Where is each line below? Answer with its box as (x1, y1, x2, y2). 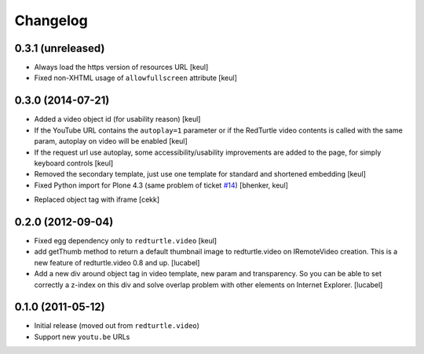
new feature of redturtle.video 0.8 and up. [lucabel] (34, 257, 200, 267)
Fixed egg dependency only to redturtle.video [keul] (34, 236, 217, 245)
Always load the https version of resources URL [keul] (34, 63, 209, 72)
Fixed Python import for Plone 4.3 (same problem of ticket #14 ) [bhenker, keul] (34, 181, 288, 190)
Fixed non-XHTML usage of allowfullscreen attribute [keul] (34, 73, 237, 82)
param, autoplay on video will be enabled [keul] (34, 137, 188, 146)
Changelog (14, 12, 88, 29)
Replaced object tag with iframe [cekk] (34, 195, 160, 204)
